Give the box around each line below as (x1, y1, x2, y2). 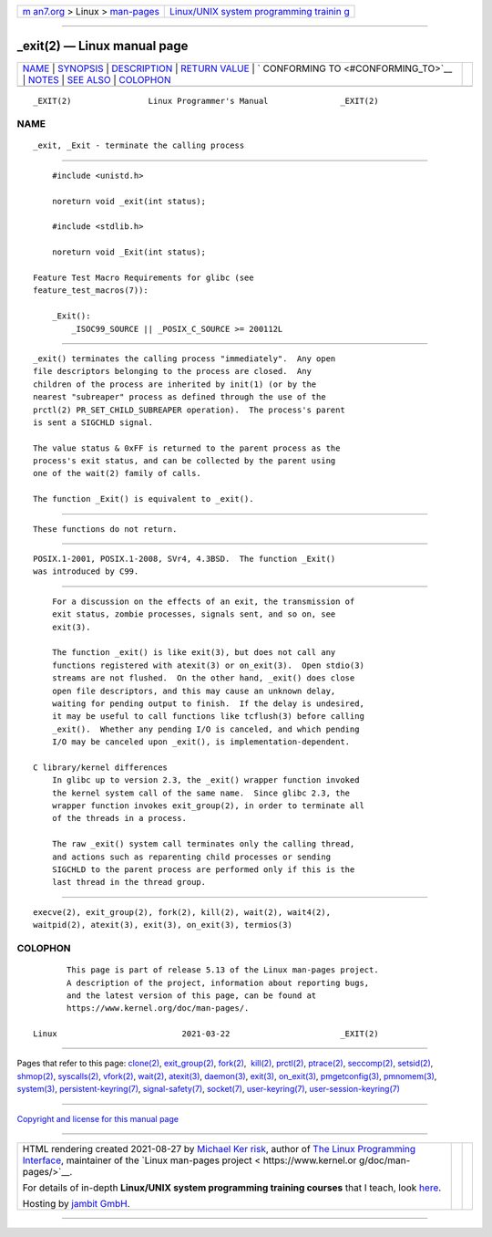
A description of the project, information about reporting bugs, (67, 977, 370, 988)
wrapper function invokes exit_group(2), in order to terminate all (51, 801, 364, 811)
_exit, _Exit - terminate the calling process (33, 140, 245, 151)
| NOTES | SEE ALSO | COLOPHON (22, 73, 171, 86)
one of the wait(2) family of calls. (33, 468, 202, 479)
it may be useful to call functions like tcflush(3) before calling (51, 712, 364, 722)
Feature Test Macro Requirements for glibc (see (33, 272, 254, 283)
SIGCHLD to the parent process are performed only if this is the (51, 865, 355, 875)
